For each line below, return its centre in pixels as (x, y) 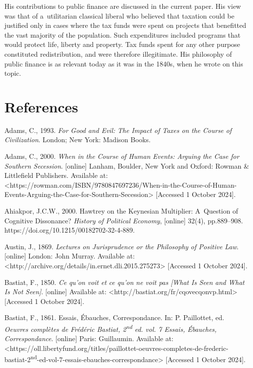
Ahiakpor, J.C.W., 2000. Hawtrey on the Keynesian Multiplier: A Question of (121, 211)
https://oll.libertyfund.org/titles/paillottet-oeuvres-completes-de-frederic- (119, 348)
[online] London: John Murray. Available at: (70, 256)
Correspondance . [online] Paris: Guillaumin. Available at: (89, 338)
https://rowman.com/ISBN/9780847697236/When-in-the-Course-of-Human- (123, 184)
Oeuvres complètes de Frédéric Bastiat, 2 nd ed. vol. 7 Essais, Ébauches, (111, 328)
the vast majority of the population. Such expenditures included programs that (123, 34)
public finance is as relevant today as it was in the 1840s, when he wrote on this (124, 63)
